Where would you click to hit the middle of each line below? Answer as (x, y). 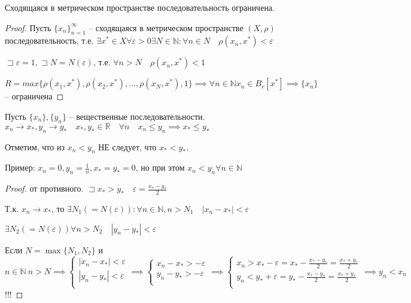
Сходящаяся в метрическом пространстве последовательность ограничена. (140, 7)
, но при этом (160, 167)
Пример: (20, 167)
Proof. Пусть (28, 27)
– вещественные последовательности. (137, 116)
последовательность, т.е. (49, 40)
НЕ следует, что (127, 146)
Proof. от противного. (44, 188)
